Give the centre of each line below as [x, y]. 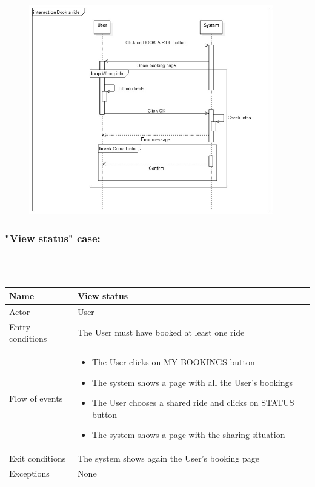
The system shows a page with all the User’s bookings [192, 382]
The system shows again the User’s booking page [169, 458]
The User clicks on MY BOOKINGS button [173, 362]
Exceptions [29, 473]
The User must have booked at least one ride [161, 332]
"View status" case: [53, 238]
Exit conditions [38, 458]
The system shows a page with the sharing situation [188, 435]
